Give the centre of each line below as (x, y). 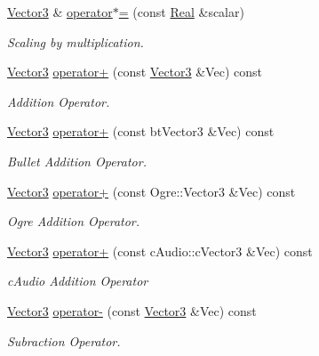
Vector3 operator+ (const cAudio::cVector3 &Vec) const (160, 251)
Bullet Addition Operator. (77, 161)
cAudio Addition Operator (78, 281)
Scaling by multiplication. (76, 41)
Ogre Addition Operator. (74, 221)
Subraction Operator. (64, 340)
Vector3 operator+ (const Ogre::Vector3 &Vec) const (152, 191)
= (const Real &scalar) (181, 12)
